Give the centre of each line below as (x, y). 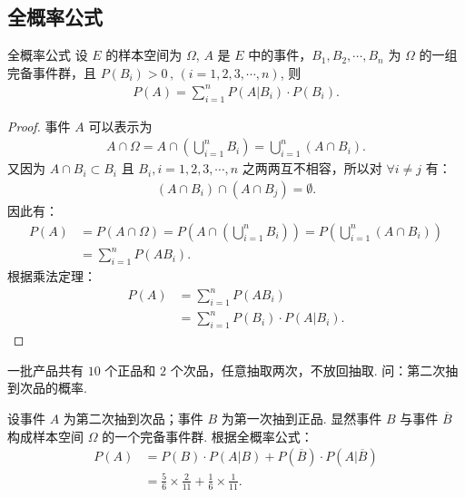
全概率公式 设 (48, 55)
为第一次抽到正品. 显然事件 (302, 418)
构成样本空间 (45, 436)
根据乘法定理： (52, 275)
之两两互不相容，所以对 (312, 168)
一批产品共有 (45, 370)
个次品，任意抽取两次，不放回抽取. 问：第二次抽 (314, 370)
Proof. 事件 (39, 126)
